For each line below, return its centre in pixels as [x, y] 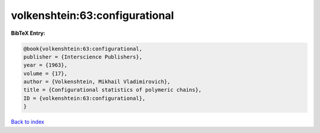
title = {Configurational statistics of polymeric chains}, [113, 90]
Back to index [28, 122]
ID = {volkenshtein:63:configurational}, [84, 98]
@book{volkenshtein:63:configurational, [83, 48]
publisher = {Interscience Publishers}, [83, 57]
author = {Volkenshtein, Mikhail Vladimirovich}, [97, 82]
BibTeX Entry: [28, 33]
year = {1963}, [45, 65]
